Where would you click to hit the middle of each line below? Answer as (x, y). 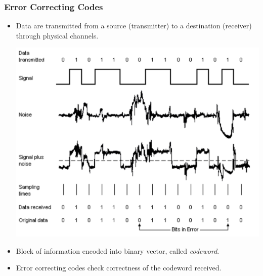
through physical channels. (57, 35)
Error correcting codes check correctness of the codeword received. (119, 268)
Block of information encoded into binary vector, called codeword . (118, 250)
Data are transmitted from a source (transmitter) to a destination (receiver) (134, 26)
